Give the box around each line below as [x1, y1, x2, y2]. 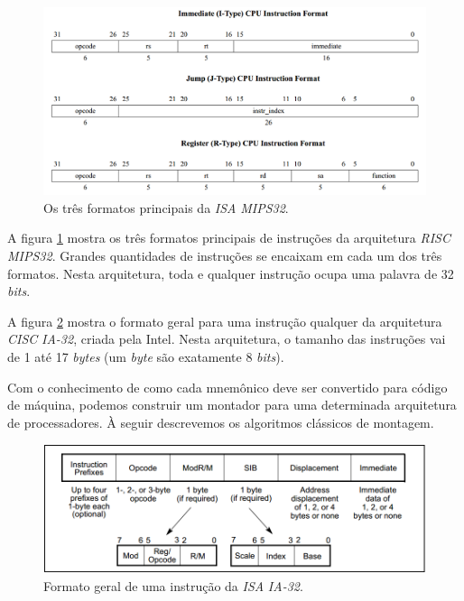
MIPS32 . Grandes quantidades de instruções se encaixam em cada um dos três [7, 246, 442, 265]
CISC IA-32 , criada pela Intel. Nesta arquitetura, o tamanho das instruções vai [7, 329, 446, 348]
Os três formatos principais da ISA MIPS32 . [43, 198, 289, 217]
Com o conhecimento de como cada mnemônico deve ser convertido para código [7, 377, 448, 396]
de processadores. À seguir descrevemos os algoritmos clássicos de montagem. [7, 412, 434, 431]
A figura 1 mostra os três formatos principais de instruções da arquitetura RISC [7, 228, 450, 247]
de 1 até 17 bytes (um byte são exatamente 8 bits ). [7, 347, 284, 366]
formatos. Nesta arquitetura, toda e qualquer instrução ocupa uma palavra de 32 [7, 264, 454, 282]
